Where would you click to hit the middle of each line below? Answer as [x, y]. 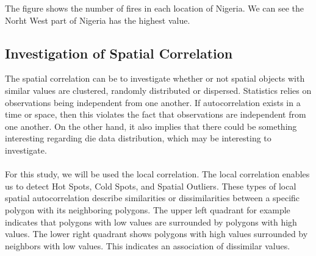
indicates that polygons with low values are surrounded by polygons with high [151, 222]
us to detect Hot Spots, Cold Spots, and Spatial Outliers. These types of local [151, 186]
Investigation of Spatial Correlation [119, 53]
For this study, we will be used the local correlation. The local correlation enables [157, 174]
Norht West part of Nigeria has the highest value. [98, 20]
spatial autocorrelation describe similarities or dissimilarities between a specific [153, 198]
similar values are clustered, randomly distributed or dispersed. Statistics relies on [158, 90]
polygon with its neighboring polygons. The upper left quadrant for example [148, 209]
